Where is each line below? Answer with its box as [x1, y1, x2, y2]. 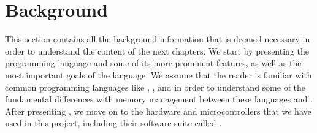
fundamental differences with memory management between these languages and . [5, 93, 313, 105]
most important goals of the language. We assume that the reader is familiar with [5, 68, 312, 81]
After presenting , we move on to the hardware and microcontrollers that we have [5, 104, 311, 117]
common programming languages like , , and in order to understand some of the [5, 80, 306, 93]
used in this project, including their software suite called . [5, 116, 222, 129]
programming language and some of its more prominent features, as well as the [5, 56, 302, 69]
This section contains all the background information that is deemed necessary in [5, 32, 310, 45]
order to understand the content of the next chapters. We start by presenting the [5, 44, 309, 57]
